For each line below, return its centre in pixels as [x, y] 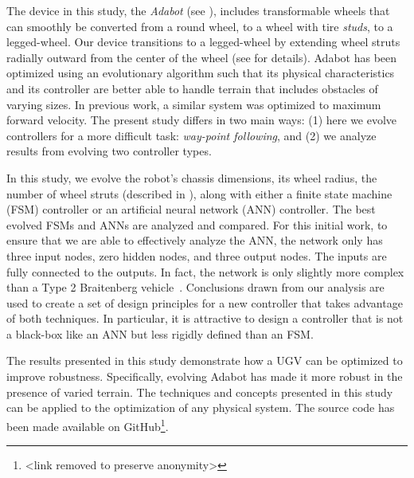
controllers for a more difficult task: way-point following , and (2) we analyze [191, 135]
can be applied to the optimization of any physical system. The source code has [201, 407]
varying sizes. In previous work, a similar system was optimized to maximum [194, 104]
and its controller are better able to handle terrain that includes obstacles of [192, 88]
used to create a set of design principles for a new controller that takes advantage [205, 302]
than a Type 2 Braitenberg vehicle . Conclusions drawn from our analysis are [195, 287]
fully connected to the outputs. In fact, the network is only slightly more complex [205, 271]
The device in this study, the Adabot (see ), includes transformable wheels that [198, 10]
